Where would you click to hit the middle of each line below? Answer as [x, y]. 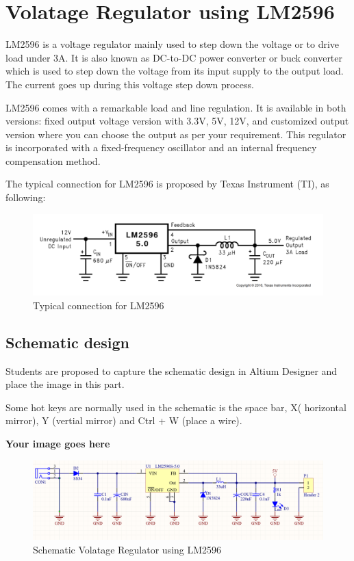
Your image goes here [58, 444]
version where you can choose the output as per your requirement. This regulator [176, 134]
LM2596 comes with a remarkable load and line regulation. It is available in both [176, 107]
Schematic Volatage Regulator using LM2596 [127, 550]
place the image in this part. [65, 384]
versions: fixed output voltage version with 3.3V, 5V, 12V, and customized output [177, 121]
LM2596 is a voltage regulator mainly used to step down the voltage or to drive [173, 44]
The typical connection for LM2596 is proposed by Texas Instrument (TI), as [167, 184]
